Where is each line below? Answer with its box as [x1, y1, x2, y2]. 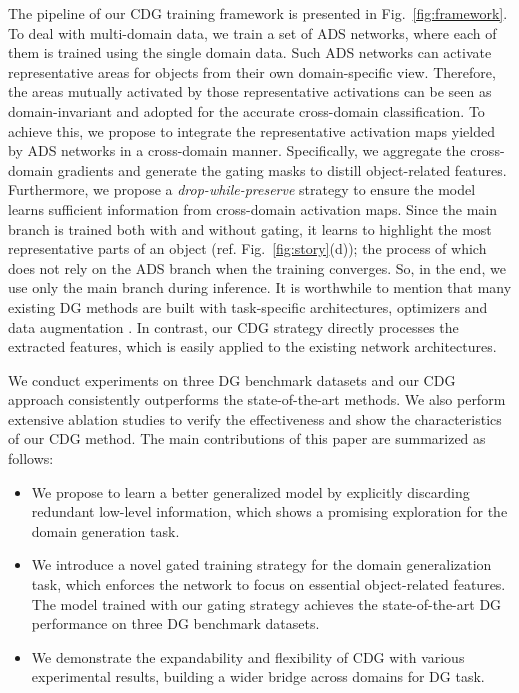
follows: [8, 448, 54, 469]
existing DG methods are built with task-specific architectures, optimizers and [8, 296, 488, 317]
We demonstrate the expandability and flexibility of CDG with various [31, 646, 465, 667]
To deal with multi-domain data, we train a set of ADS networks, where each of [8, 22, 497, 43]
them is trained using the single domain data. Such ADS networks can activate [8, 42, 492, 63]
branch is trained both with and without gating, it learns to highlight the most [8, 218, 492, 239]
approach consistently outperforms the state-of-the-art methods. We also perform [8, 389, 506, 410]
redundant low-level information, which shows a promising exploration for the [31, 501, 508, 522]
